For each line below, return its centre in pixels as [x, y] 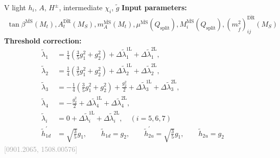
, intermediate [81, 7]
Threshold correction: [43, 40]
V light [15, 7]
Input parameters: [154, 7]
